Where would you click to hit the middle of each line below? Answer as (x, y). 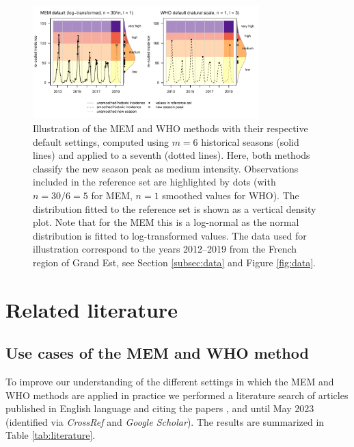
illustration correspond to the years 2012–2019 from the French (165, 249)
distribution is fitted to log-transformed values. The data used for (170, 235)
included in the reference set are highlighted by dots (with (154, 182)
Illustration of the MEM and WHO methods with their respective (171, 128)
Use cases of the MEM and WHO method (157, 353)
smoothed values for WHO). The (231, 195)
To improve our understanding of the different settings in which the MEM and (170, 382)
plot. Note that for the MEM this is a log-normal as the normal (166, 222)
